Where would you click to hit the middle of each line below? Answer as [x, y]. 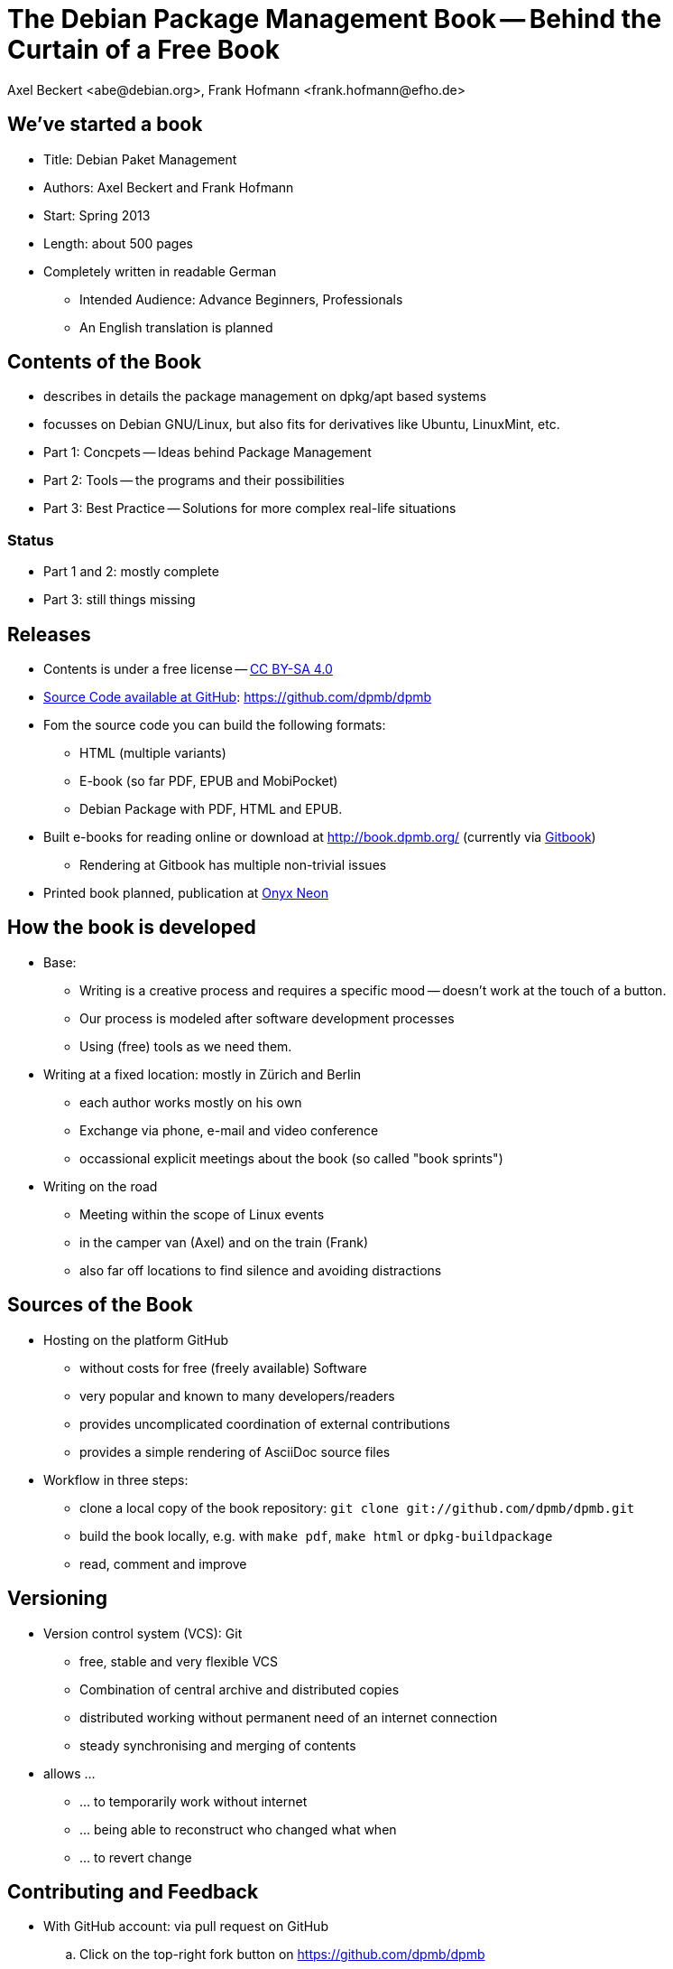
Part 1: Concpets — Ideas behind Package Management [207, 453]
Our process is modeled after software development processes [267, 1018]
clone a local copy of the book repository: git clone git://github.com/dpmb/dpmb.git [357, 1507]
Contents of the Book [105, 362]
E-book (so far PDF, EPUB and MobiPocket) [209, 781]
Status [31, 540]
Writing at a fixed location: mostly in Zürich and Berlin [203, 1074]
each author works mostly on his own [191, 1102]
